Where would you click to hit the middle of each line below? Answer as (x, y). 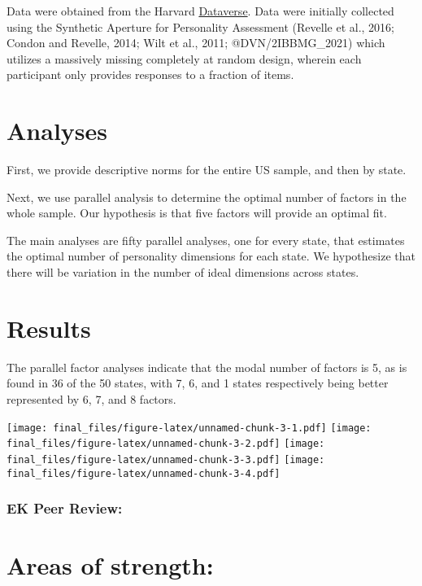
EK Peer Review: (65, 508)
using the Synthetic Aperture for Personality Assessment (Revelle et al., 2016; (200, 26)
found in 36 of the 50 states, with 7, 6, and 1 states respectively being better (198, 383)
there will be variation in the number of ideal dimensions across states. (183, 272)
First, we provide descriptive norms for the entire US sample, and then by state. (207, 170)
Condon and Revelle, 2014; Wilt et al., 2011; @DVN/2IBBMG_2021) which (196, 43)
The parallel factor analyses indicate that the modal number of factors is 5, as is (207, 367)
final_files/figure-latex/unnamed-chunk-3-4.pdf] (144, 473)
